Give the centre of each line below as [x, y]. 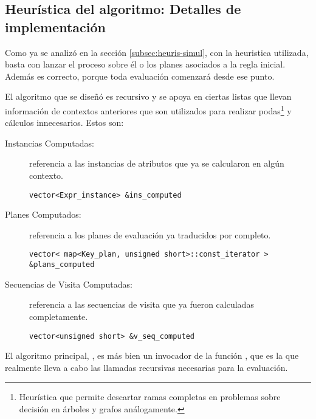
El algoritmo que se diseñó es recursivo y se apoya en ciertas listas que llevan [148, 96]
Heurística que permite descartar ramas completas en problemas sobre [150, 397]
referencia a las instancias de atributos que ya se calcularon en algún [157, 163]
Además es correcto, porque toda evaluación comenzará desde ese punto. [140, 76]
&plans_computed [62, 265]
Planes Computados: [43, 214]
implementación [55, 26]
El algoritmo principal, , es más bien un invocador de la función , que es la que [152, 355]
